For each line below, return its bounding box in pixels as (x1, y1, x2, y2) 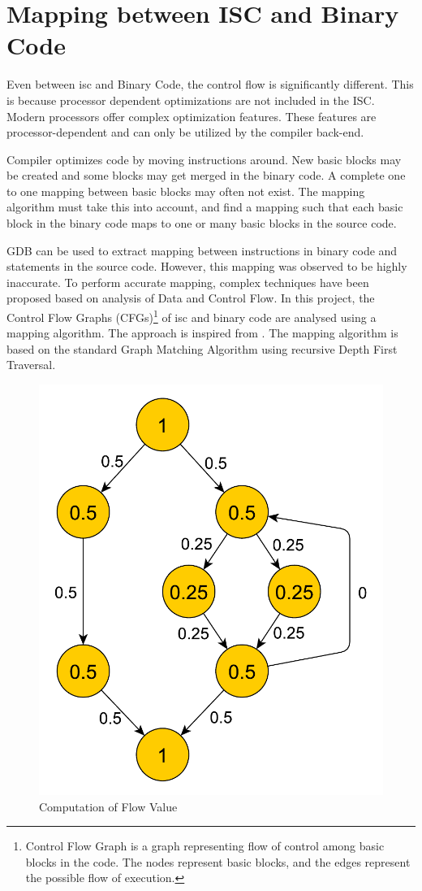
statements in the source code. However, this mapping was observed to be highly (6, 258, 407, 275)
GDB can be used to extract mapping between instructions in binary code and (6, 241, 398, 259)
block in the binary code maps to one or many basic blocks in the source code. (6, 215, 397, 232)
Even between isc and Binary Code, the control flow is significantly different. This (6, 76, 414, 93)
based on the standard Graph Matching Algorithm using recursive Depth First (6, 340, 398, 357)
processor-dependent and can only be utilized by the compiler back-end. (6, 124, 364, 141)
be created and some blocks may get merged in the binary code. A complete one (6, 167, 406, 184)
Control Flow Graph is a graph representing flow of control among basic (25, 837, 385, 854)
